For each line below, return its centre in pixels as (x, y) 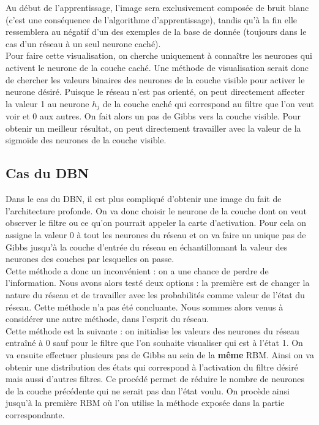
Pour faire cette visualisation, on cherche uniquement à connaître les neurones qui (159, 55)
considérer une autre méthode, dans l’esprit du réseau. (107, 319)
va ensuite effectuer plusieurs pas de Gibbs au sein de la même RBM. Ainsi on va (160, 354)
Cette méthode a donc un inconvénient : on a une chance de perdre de (137, 270)
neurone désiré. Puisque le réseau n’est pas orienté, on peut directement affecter (155, 92)
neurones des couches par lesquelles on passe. (90, 259)
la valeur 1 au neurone (47, 103)
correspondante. (35, 414)
